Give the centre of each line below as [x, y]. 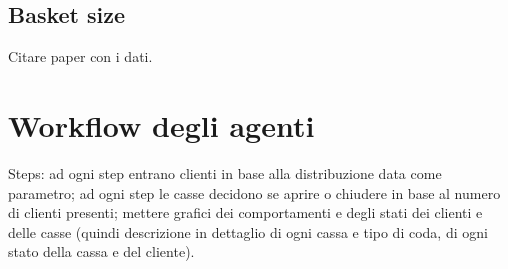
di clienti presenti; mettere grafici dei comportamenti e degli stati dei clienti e [245, 212]
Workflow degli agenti [161, 124]
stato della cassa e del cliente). [101, 251]
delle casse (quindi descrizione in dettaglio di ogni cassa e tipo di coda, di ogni [248, 231]
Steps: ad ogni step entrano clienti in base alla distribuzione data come [225, 172]
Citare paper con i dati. [80, 56]
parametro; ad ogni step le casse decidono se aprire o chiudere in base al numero [254, 192]
